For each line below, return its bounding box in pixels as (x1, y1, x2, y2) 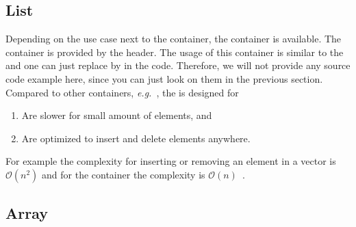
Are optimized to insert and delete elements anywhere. (21, 131, 251, 145)
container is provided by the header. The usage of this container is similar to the (5, 44, 344, 59)
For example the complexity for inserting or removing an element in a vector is (5, 154, 336, 168)
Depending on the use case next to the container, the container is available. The (5, 31, 342, 46)
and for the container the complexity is (42, 167, 205, 181)
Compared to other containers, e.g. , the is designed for (5, 85, 239, 99)
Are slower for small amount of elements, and (21, 108, 212, 122)
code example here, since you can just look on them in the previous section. (5, 71, 323, 85)
